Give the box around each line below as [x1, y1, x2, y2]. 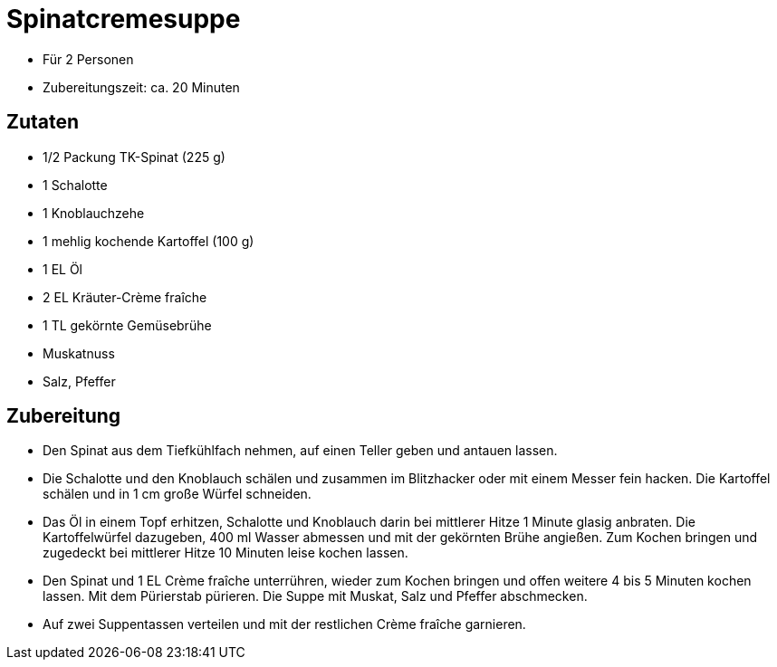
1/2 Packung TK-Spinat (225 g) [43, 148, 225, 165]
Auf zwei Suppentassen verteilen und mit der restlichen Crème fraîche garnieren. [43, 616, 526, 633]
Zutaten [6, 110, 80, 134]
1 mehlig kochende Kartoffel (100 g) [43, 233, 254, 249]
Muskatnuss [43, 345, 115, 361]
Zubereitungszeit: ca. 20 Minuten [43, 79, 240, 95]
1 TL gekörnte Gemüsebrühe [43, 317, 212, 333]
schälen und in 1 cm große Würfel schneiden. [43, 486, 312, 502]
